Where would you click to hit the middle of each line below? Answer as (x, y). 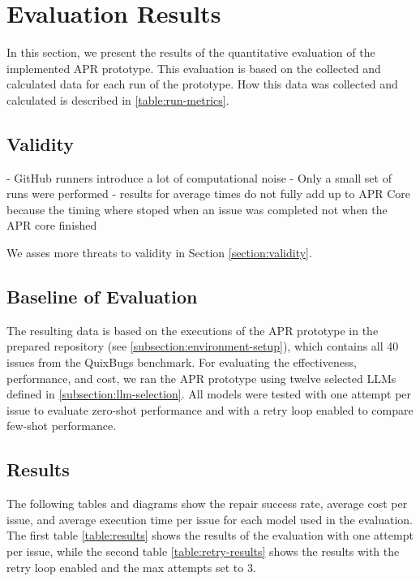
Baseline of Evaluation (102, 297)
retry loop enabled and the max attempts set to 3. (131, 567)
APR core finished (52, 225)
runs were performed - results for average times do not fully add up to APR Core (208, 194)
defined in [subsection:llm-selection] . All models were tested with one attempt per (209, 394)
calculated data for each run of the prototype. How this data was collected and (202, 84)
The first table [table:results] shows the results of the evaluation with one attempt (210, 535)
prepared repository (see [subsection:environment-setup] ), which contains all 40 (203, 346)
